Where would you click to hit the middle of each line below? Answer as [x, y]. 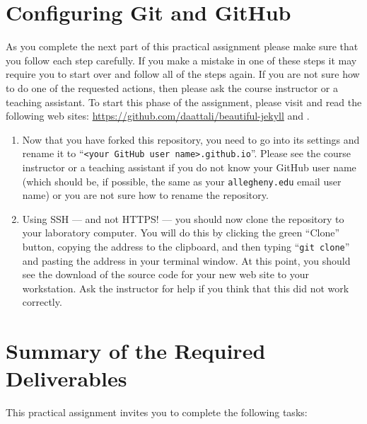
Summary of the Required [136, 351]
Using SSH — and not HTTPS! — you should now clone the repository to [183, 218]
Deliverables [66, 378]
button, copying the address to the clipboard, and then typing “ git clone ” [186, 246]
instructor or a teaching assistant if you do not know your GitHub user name [189, 167]
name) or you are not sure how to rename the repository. [145, 195]
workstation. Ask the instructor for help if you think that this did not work [186, 288]
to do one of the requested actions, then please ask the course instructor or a [172, 87]
